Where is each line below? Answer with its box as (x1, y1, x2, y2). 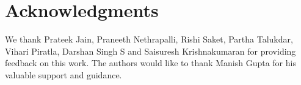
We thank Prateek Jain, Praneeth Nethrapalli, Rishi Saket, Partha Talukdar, (5, 33, 293, 46)
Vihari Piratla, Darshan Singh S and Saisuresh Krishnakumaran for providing (5, 44, 296, 57)
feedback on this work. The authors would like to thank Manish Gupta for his (5, 56, 296, 69)
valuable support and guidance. (5, 68, 122, 81)
